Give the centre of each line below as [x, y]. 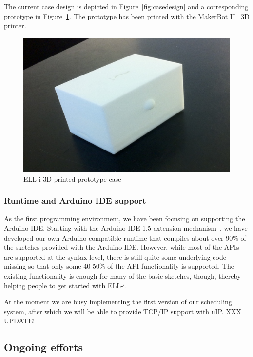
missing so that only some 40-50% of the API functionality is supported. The [119, 266]
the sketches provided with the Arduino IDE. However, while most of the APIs [122, 247]
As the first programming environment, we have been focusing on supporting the [125, 218]
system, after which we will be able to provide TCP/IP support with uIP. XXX [123, 311]
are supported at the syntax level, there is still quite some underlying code [115, 256]
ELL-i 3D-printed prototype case [72, 178]
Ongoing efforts [44, 347]
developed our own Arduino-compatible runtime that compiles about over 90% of [125, 237]
